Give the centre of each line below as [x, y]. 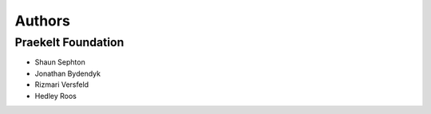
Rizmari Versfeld [62, 85]
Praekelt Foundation [69, 42]
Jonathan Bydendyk [68, 73]
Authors [43, 21]
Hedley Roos [56, 96]
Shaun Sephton [60, 62]
